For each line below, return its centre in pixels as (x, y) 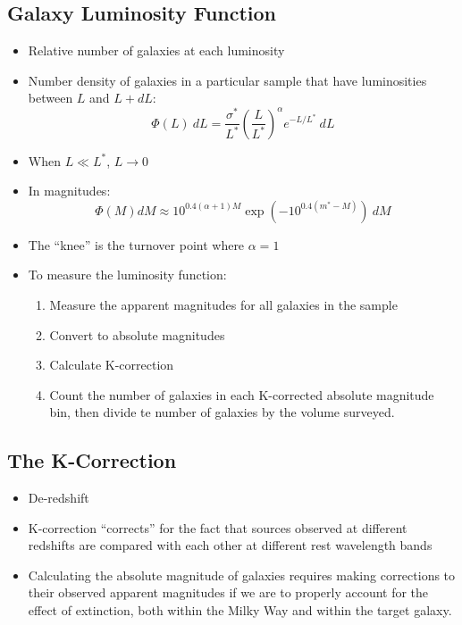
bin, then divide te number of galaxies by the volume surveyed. (222, 412)
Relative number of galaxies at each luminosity (156, 50)
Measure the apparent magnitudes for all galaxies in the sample (223, 304)
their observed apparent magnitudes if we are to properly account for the (228, 592)
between (50, 98)
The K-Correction (92, 460)
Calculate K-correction (112, 365)
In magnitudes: (69, 191)
